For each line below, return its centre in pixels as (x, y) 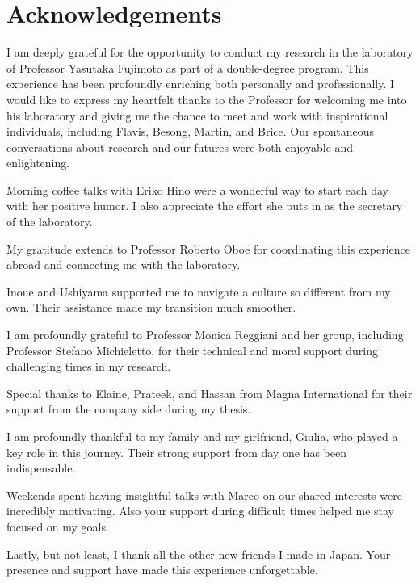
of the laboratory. (50, 222)
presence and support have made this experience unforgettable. (162, 570)
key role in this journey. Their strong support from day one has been (176, 452)
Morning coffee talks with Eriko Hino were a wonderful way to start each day (198, 189)
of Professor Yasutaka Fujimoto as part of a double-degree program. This (188, 67)
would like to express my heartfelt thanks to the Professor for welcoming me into (207, 99)
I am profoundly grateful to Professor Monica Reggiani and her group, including (205, 335)
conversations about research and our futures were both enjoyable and (180, 147)
